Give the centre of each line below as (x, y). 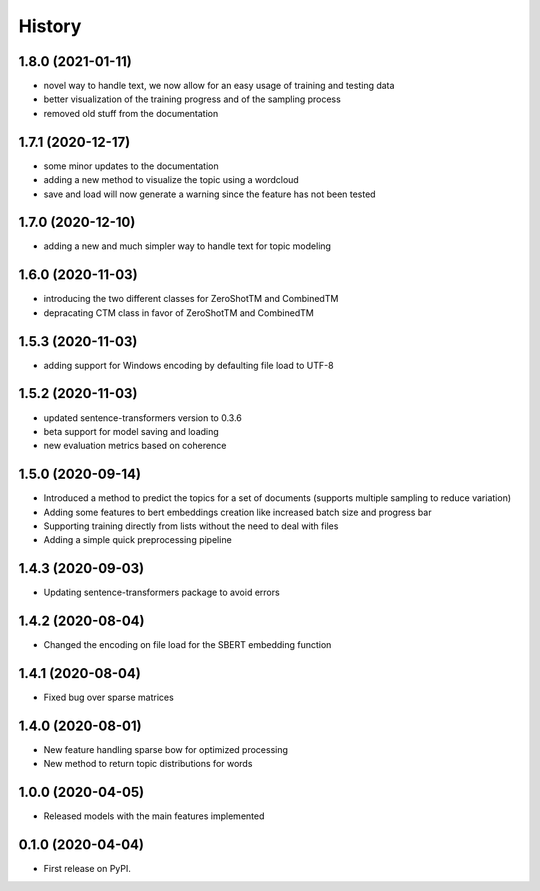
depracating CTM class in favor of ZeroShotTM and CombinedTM (178, 312)
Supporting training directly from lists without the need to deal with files (191, 526)
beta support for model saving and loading (131, 431)
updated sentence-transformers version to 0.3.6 (142, 417)
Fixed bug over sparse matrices (108, 697)
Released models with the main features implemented (154, 816)
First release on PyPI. (87, 869)
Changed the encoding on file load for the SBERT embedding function (187, 645)
